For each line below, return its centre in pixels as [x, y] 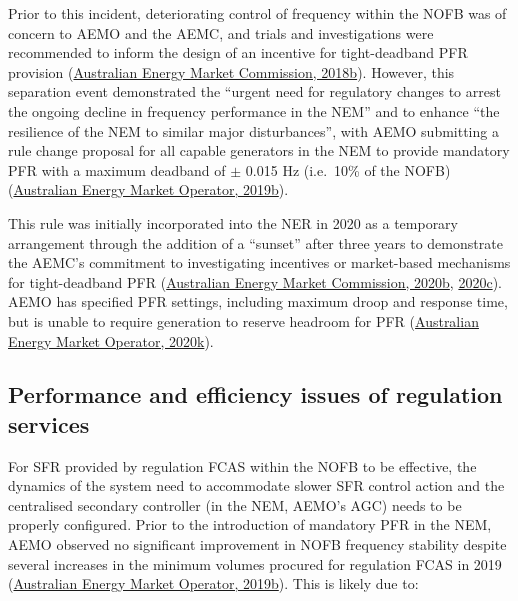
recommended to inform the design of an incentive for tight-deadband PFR [238, 52]
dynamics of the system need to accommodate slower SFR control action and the [256, 485]
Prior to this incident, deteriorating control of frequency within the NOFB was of [257, 13]
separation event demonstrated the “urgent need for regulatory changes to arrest [254, 91]
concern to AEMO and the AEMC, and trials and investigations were [221, 32]
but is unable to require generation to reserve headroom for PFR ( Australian [243, 320]
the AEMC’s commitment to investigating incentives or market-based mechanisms [259, 262]
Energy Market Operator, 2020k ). [111, 340]
